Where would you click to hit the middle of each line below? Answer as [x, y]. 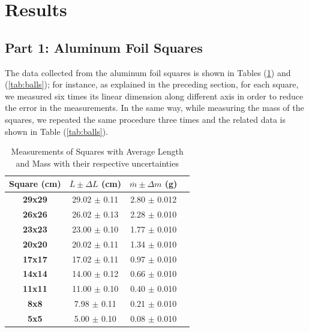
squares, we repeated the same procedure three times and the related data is [145, 119]
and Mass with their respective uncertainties [97, 163]
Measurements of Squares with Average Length [97, 151]
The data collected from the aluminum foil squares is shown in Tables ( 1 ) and [148, 72]
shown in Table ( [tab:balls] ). [57, 131]
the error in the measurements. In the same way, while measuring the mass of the [154, 108]
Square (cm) [35, 184]
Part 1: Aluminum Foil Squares [104, 47]
